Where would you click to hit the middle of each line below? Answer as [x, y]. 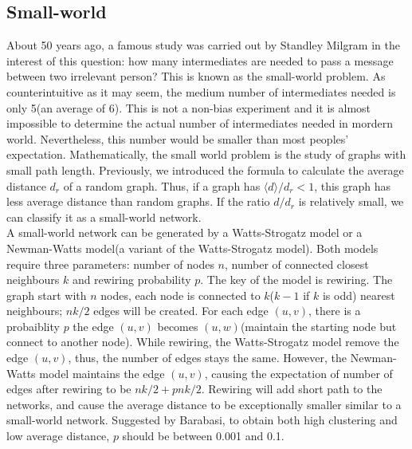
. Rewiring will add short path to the [292, 389]
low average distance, [58, 436]
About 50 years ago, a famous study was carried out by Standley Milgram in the [203, 45]
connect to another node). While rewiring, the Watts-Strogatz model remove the [203, 342]
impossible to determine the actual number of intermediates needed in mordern [200, 123]
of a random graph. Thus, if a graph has [162, 185]
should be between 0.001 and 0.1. [203, 436]
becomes [178, 326]
